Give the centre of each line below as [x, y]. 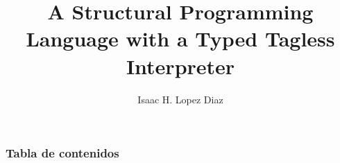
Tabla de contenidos [62, 153]
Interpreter [180, 66]
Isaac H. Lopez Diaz [180, 99]
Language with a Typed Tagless [180, 38]
